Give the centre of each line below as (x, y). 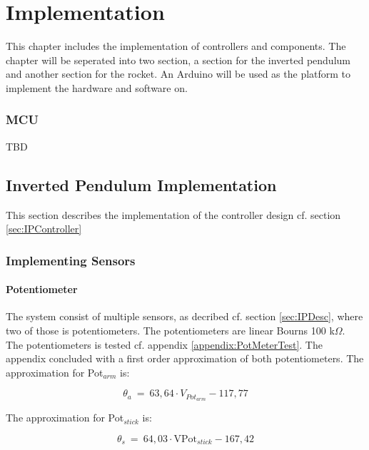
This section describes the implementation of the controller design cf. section (173, 214)
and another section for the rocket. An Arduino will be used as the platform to (178, 74)
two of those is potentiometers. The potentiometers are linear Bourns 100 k (170, 330)
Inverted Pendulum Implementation (141, 184)
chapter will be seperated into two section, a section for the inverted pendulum (178, 60)
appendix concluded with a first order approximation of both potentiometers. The (185, 358)
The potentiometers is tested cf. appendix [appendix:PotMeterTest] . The (164, 344)
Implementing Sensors (71, 260)
